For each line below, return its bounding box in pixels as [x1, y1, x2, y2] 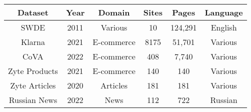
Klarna [20, 36, 45, 47]
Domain [98, 6, 130, 18]
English [210, 21, 237, 33]
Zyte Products [8, 65, 58, 76]
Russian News [8, 94, 57, 105]
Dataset [17, 6, 48, 18]
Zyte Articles [10, 79, 56, 91]
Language [204, 6, 243, 18]
